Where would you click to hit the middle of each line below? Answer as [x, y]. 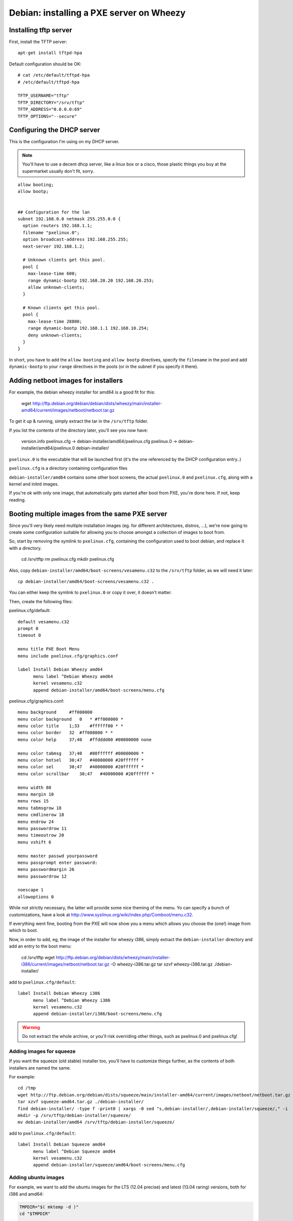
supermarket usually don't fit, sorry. [58, 171]
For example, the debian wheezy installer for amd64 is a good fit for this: [82, 392]
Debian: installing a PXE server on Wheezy [97, 13]
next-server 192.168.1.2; [54, 246]
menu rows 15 [33, 801]
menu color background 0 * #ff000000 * [71, 719]
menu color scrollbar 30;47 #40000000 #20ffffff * [86, 774]
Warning [31, 1027]
